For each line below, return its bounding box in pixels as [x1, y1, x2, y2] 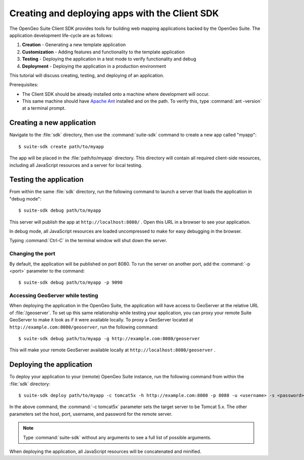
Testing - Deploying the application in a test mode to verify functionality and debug [22, 56, 196, 62]
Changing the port [9, 250, 56, 257]
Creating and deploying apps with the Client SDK [9, 8, 219, 19]
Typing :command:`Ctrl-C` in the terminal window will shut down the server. [9, 238, 167, 244]
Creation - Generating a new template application [22, 42, 126, 48]
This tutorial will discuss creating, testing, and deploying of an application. [9, 72, 164, 78]
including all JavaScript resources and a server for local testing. [9, 162, 143, 168]
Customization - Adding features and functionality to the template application [22, 49, 185, 55]
